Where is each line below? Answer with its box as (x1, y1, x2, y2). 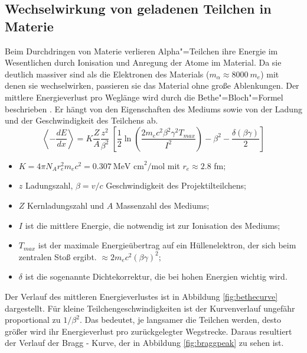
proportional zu (5, 313, 61, 326)
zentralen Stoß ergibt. (18, 250, 97, 263)
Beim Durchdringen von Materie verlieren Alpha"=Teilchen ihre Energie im (5, 44, 278, 57)
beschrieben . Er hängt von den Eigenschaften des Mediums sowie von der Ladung (5, 102, 302, 115)
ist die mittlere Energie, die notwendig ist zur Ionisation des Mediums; (25, 219, 280, 231)
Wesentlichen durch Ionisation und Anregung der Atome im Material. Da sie (5, 56, 282, 69)
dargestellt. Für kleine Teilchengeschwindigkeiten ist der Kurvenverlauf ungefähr (5, 302, 295, 314)
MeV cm (113, 162, 144, 171)
